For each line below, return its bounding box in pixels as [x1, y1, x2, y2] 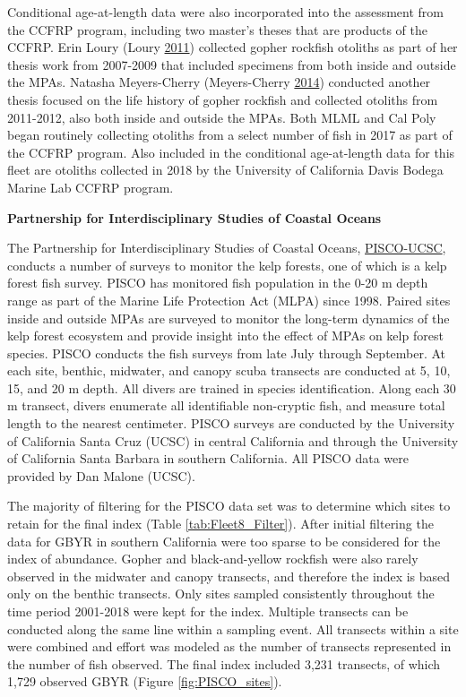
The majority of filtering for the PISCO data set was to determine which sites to [7, 496, 451, 515]
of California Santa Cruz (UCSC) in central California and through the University [7, 431, 459, 450]
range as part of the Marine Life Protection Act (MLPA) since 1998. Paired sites [7, 290, 451, 309]
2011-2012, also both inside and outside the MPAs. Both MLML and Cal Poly [7, 108, 436, 126]
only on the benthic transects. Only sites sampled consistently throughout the [7, 584, 435, 603]
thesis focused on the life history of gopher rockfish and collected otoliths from [7, 90, 438, 108]
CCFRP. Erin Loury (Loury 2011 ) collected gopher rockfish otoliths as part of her [7, 38, 458, 56]
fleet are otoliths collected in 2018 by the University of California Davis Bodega [7, 160, 444, 179]
